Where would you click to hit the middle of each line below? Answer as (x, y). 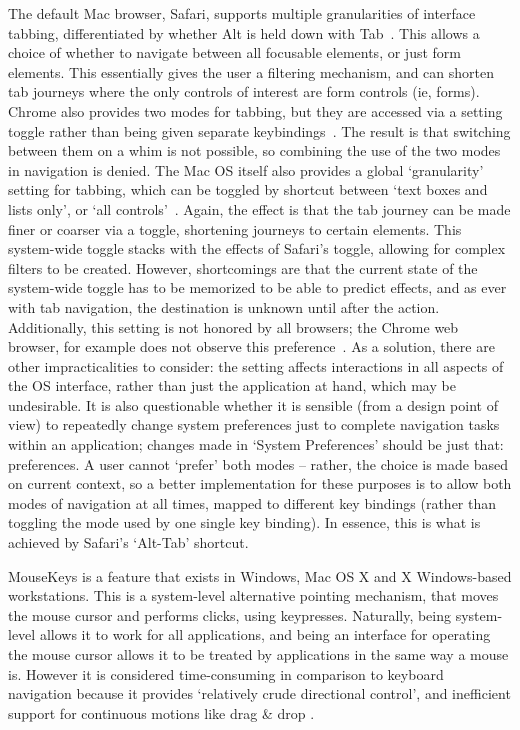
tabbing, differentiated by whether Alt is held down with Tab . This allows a (244, 32)
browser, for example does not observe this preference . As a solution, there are (251, 346)
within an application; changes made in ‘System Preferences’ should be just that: (256, 444)
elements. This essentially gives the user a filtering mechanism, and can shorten (251, 71)
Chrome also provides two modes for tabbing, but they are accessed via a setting (255, 110)
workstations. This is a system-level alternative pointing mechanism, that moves (253, 595)
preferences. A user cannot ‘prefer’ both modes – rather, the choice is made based (258, 463)
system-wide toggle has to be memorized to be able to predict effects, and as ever (257, 287)
